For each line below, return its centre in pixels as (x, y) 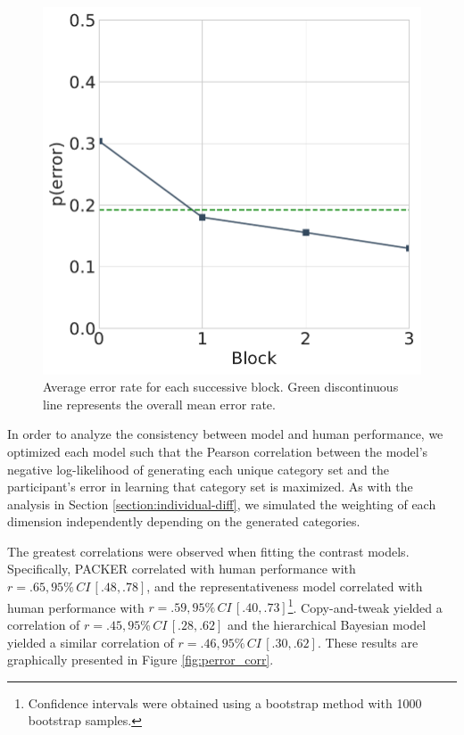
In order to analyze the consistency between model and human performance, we (225, 434)
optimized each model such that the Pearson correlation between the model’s (218, 451)
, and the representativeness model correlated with (285, 586)
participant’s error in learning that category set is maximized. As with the (210, 487)
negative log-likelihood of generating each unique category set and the (198, 469)
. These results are (368, 642)
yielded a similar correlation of (91, 642)
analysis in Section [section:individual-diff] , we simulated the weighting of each (222, 504)
